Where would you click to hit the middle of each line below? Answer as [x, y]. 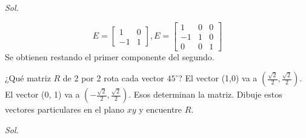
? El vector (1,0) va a [218, 78]
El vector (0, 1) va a [42, 94]
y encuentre [161, 109]
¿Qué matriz [28, 78]
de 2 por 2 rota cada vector [113, 78]
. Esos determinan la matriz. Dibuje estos [205, 94]
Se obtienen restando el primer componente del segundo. [110, 56]
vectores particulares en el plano [65, 109]
